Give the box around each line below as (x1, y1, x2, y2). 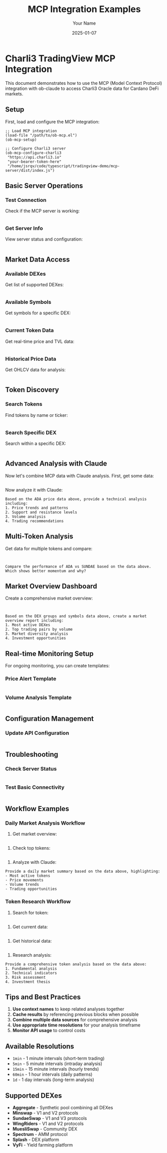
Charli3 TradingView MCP (5, 53, 116, 64)
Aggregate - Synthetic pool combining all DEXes (12, 1104, 113, 1110)
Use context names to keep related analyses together (12, 1006, 124, 1012)
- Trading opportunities (5, 886, 57, 892)
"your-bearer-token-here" (7, 159, 62, 164)
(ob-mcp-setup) (5, 137, 37, 142)
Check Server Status (5, 765, 57, 772)
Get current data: (12, 924, 48, 930)
